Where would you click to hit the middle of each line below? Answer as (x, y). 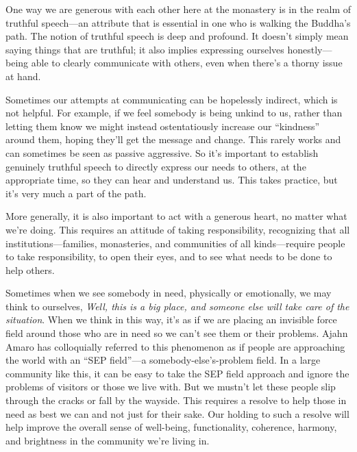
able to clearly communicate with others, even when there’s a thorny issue (187, 63)
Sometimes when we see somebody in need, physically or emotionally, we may (169, 293)
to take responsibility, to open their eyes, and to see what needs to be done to (169, 256)
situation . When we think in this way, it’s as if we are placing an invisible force (171, 319)
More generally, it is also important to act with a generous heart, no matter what (176, 216)
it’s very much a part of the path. (76, 193)
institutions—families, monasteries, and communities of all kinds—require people (175, 243)
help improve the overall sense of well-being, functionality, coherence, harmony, (171, 427)
